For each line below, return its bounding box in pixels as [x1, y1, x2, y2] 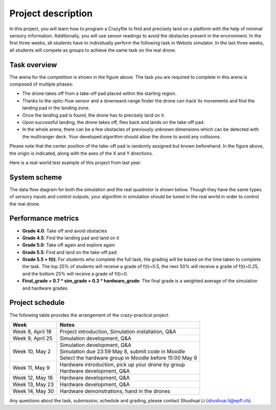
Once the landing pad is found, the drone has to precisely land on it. [22, 112, 166, 118]
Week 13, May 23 [12, 381, 54, 388]
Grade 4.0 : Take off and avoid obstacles [22, 228, 107, 234]
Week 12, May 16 [12, 374, 53, 381]
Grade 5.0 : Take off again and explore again [22, 242, 115, 248]
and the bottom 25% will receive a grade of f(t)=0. [22, 271, 128, 277]
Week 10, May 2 [12, 347, 51, 355]
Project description [9, 8, 93, 19]
